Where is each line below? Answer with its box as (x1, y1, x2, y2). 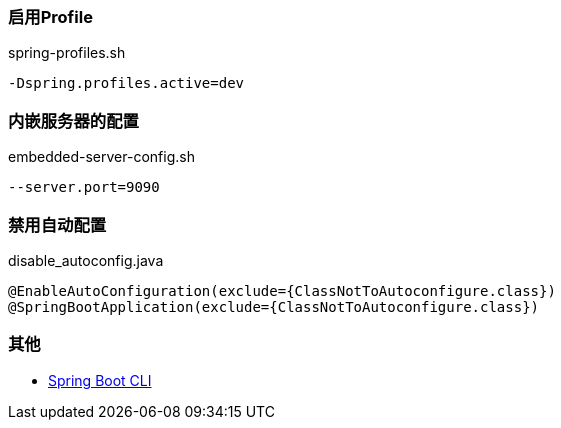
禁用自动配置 (8, 214, 107, 235)
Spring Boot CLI (48, 371, 152, 389)
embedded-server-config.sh (8, 148, 195, 166)
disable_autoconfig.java (8, 251, 164, 269)
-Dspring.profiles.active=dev (8, 75, 245, 92)
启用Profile (8, 7, 93, 27)
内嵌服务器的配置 (8, 110, 139, 131)
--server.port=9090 (8, 179, 160, 196)
